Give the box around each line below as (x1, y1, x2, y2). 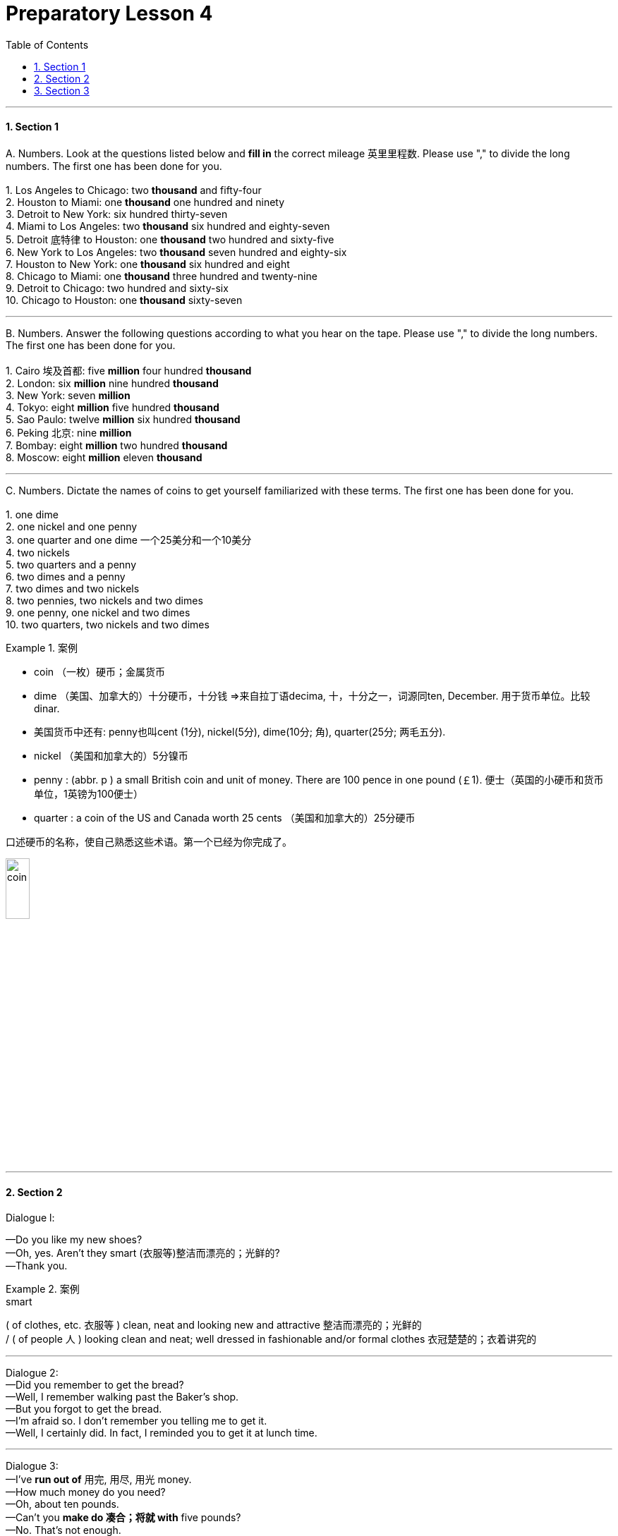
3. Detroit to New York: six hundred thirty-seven (6, 207, 228, 220)
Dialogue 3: (6, 1459, 59, 1472)
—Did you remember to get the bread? (6, 1378, 184, 1391)
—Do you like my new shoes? (6, 1233, 143, 1245)
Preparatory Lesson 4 (6, 1, 213, 25)
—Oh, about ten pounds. (6, 1497, 119, 1510)
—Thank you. (6, 1259, 68, 1272)
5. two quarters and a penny (6, 558, 137, 571)
